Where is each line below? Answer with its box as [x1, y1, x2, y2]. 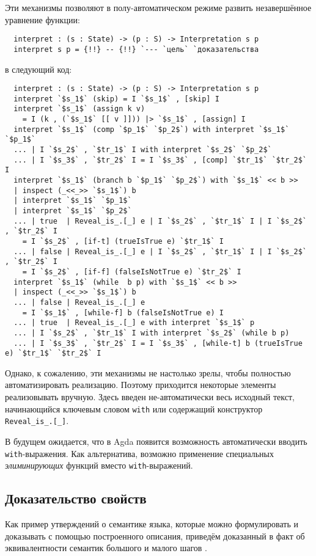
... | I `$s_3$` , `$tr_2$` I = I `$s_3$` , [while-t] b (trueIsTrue [13, 338, 303, 348]
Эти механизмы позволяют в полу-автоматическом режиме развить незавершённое [5, 1, 312, 13]
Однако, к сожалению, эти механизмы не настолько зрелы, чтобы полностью [5, 366, 291, 379]
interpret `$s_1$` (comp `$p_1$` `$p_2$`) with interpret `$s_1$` [13, 125, 290, 134]
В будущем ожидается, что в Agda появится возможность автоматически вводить [5, 434, 307, 447]
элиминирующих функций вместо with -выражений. [5, 459, 193, 472]
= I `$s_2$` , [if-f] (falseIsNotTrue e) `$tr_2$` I [22, 267, 241, 276]
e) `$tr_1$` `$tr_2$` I [5, 349, 101, 358]
